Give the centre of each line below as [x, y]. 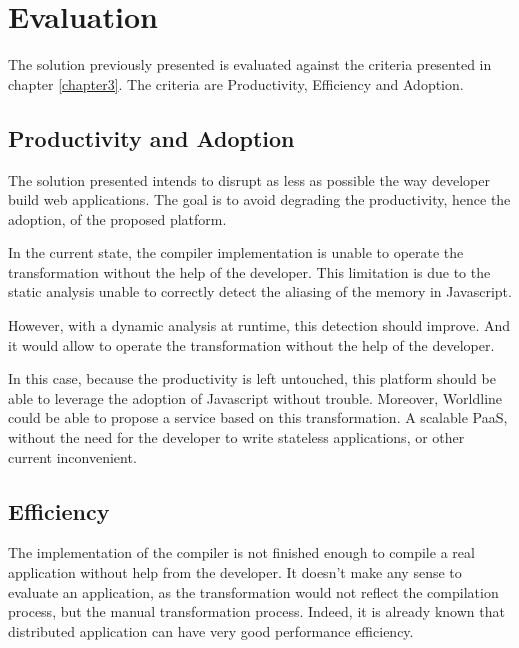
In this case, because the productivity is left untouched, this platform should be [252, 378]
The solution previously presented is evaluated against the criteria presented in [250, 64]
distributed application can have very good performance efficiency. [211, 630]
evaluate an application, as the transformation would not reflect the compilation [253, 591]
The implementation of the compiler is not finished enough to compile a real [241, 552]
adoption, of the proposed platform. [117, 218]
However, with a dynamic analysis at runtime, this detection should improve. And [259, 325]
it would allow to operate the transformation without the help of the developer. [251, 344]
